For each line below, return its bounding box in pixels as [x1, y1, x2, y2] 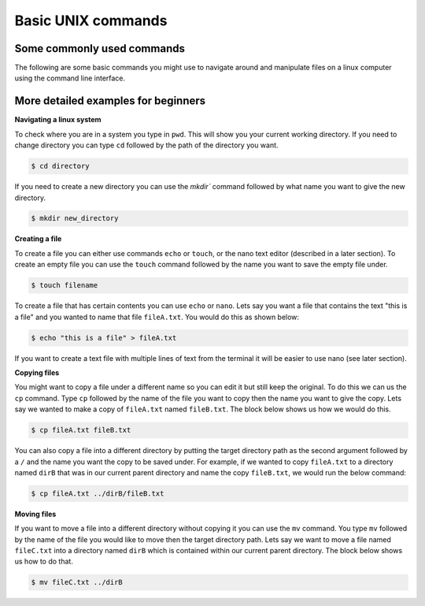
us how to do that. [14, 556, 74, 567]
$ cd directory [31, 162, 90, 171]
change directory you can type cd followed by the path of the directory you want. [14, 140, 279, 150]
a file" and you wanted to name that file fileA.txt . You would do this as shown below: [14, 312, 299, 322]
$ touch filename [31, 281, 98, 290]
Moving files [14, 509, 57, 519]
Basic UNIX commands [14, 12, 168, 29]
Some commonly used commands [14, 42, 185, 55]
